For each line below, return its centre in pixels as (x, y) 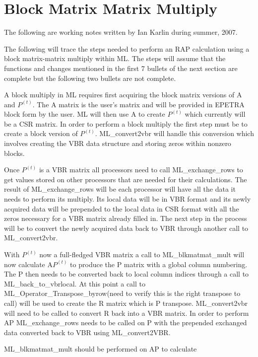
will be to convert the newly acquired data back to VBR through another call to (126, 228)
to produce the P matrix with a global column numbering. (159, 264)
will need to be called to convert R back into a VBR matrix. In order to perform (127, 313)
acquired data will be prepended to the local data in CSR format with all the (122, 208)
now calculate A (28, 264)
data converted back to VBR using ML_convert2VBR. (87, 332)
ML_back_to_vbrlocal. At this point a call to (75, 283)
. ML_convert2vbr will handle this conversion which (174, 133)
